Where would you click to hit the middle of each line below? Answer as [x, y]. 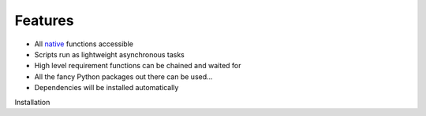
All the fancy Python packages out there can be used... [123, 76]
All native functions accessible [84, 44]
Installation [32, 102]
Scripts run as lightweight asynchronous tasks [109, 54]
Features [44, 20]
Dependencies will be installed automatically [106, 88]
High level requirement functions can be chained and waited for [138, 66]
